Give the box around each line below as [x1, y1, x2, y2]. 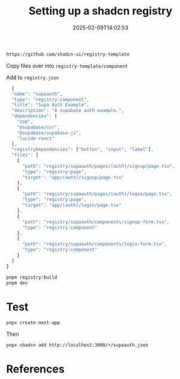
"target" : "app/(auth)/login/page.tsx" [22, 202, 121, 208]
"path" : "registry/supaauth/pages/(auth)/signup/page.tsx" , [22, 163, 175, 169]
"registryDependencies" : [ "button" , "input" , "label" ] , [11, 147, 154, 153]
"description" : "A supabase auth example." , [11, 108, 124, 114]
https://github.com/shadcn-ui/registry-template [6, 51, 130, 57]
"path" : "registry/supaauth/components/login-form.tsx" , [22, 241, 167, 247]
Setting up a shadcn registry [28, 4, 173, 18]
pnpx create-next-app [6, 320, 60, 326]
